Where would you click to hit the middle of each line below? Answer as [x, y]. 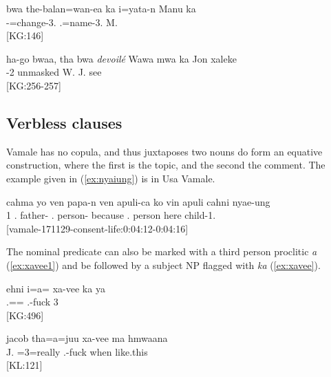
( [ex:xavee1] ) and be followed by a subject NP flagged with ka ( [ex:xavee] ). [163, 265]
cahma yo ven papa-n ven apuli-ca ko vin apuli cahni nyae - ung [138, 201]
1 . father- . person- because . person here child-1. [111, 215]
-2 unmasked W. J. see [54, 72]
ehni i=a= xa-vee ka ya [56, 288]
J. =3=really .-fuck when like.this [77, 351]
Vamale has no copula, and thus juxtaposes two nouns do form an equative [164, 151]
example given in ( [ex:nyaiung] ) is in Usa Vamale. [111, 178]
